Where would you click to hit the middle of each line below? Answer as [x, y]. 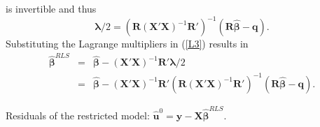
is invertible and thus [51, 8]
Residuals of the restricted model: [78, 115]
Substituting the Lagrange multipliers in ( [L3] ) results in [127, 44]
